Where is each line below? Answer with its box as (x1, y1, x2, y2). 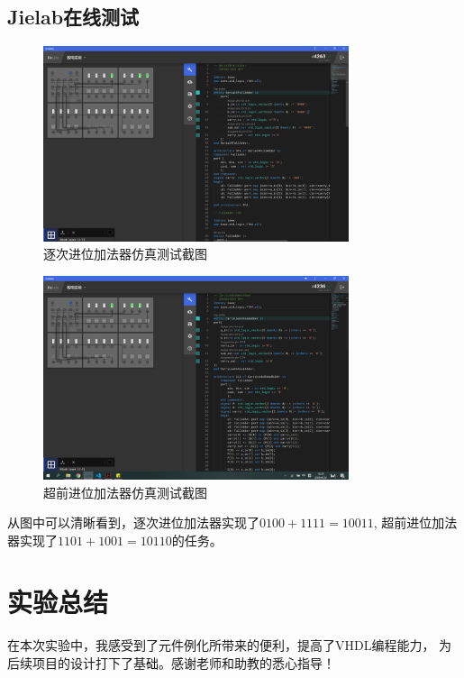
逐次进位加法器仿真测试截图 (43, 244, 207, 263)
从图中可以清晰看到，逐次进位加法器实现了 (7, 513, 259, 532)
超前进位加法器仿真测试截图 (43, 482, 207, 501)
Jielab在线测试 (7, 3, 140, 31)
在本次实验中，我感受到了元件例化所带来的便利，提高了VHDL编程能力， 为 (7, 636, 452, 655)
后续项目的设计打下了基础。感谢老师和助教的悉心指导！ (7, 654, 335, 672)
